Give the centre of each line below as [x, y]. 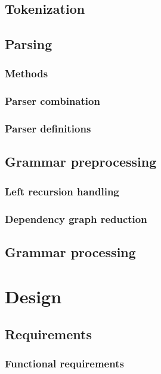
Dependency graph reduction [76, 218]
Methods [27, 73]
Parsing [29, 44]
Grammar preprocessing [81, 162]
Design [33, 296]
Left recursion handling [62, 191]
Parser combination [52, 101]
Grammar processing [70, 251]
